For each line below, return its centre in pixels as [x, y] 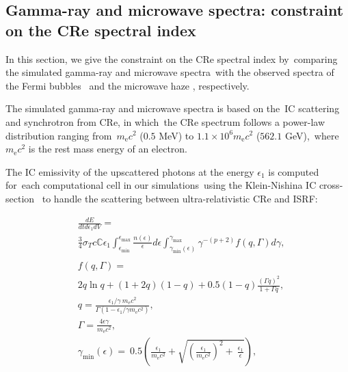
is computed [294, 171]
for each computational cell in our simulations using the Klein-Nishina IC [161, 185]
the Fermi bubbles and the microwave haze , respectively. [128, 85]
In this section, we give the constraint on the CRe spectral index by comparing [172, 58]
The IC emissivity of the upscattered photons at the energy [130, 171]
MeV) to [176, 135]
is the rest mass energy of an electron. [108, 149]
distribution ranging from [59, 135]
